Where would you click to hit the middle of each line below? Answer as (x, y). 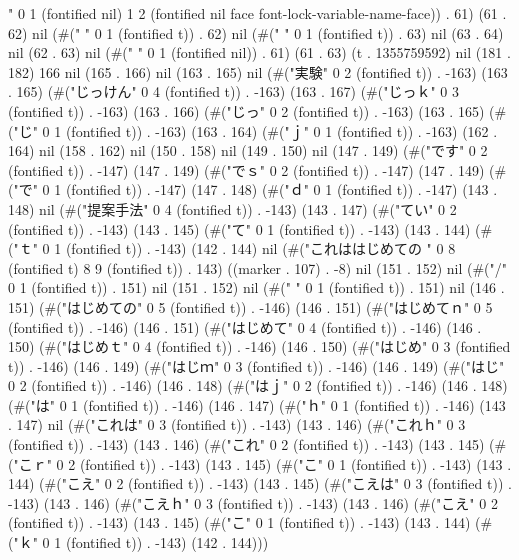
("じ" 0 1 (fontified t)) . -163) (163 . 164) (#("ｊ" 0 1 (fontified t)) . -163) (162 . (253, 130)
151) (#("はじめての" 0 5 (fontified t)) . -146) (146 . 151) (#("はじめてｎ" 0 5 (250, 306)
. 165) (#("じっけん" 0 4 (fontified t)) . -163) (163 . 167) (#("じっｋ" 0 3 (234, 91)
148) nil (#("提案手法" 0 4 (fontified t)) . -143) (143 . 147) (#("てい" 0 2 (232, 208)
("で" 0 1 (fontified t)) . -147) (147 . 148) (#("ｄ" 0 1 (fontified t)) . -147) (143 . (253, 189)
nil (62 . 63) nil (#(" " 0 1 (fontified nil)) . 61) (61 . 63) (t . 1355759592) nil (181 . (259, 52)
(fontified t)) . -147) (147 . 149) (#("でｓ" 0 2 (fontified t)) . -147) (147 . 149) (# (257, 169)
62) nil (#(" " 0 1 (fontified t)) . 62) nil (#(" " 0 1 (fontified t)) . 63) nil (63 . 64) (256, 32)
